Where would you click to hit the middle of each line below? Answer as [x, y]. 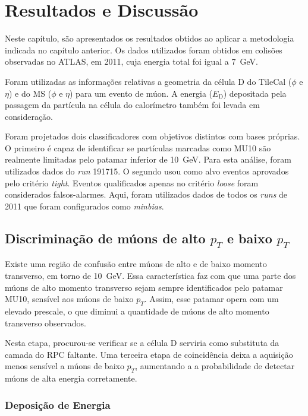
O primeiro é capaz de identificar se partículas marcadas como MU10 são [138, 147]
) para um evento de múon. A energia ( [141, 93]
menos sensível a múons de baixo [65, 366]
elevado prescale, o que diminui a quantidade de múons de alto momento [137, 311]
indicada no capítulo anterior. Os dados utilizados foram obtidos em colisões [144, 50]
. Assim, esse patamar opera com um [211, 299]
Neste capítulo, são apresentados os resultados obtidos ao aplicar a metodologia [150, 38]
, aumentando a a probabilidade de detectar [215, 366]
